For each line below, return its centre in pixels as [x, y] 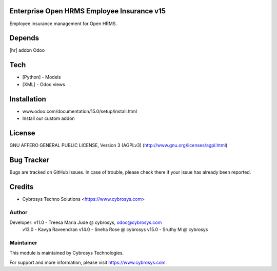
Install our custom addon [48, 118]
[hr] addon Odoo [27, 50]
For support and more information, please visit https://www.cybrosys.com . [88, 262]
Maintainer [23, 243]
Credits [22, 187]
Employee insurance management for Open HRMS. [63, 24]
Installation [28, 99]
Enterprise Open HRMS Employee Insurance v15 [88, 11]
